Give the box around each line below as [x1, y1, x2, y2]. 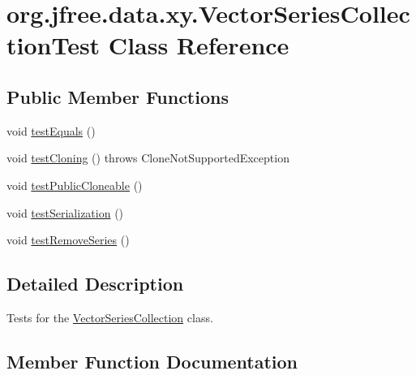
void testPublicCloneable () [6, 176, 143, 193]
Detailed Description [6, 271, 184, 296]
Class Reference [108, 28, 289, 62]
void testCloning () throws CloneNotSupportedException [6, 149, 289, 166]
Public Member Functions [6, 84, 229, 109]
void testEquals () [6, 122, 96, 139]
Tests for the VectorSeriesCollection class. [6, 308, 213, 325]
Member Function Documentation [6, 348, 298, 373]
